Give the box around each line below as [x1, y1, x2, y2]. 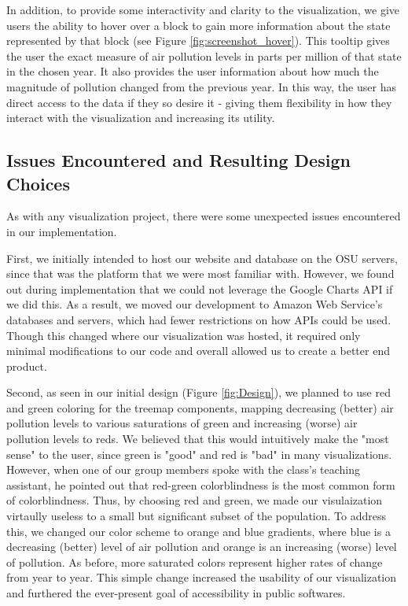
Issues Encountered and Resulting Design [6, 148, 351, 172]
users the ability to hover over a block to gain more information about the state [6, 17, 391, 33]
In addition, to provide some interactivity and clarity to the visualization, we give [6, 2, 400, 17]
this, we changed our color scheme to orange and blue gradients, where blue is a [6, 523, 391, 539]
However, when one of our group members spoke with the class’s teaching [6, 461, 361, 478]
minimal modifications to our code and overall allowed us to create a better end [6, 342, 390, 359]
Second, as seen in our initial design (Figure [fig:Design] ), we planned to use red [6, 384, 391, 401]
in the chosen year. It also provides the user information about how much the [6, 63, 379, 79]
